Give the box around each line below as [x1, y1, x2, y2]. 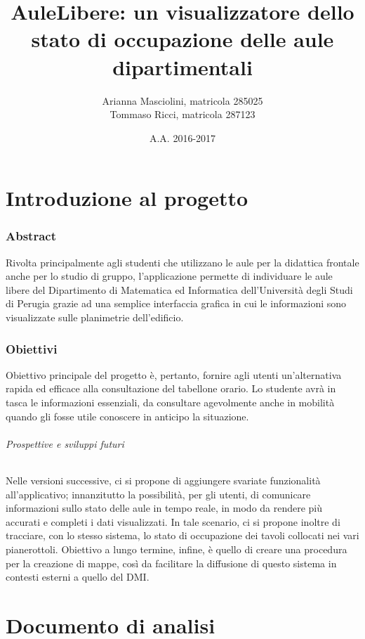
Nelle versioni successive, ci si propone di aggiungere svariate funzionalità [6, 473, 321, 488]
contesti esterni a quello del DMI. [6, 569, 150, 584]
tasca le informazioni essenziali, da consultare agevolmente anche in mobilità [6, 395, 335, 410]
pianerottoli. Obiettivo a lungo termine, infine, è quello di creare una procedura [6, 542, 347, 557]
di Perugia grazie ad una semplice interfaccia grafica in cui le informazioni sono [6, 296, 347, 311]
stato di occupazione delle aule [31, 25, 334, 53]
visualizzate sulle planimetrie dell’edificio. [6, 310, 184, 325]
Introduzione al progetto [6, 183, 248, 212]
